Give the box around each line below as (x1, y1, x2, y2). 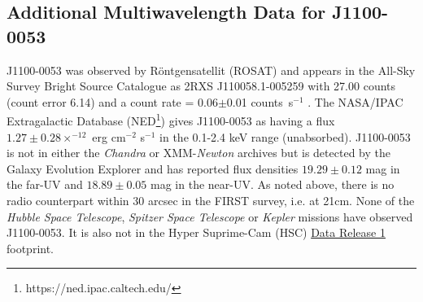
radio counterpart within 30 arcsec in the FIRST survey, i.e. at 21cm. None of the (7, 192, 415, 208)
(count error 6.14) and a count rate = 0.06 (7, 93, 218, 110)
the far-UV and (7, 176, 83, 193)
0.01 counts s (226, 93, 294, 110)
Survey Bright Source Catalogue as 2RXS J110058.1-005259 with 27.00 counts (7, 77, 396, 94)
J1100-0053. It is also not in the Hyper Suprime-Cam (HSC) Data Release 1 (7, 224, 386, 241)
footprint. (7, 239, 55, 256)
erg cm (92, 128, 126, 145)
